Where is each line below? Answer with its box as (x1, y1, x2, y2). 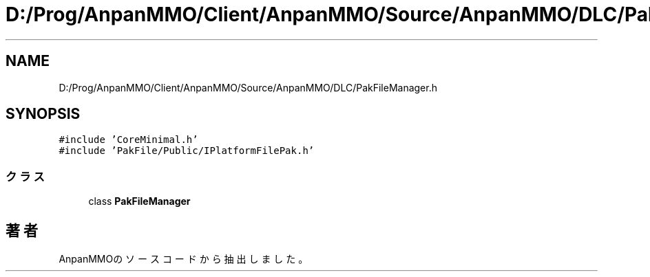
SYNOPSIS (6, 105, 81, 123)
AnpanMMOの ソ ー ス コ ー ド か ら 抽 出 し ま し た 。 (59, 253, 308, 265)
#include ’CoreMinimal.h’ (59, 134, 198, 146)
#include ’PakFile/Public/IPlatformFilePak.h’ (59, 145, 315, 157)
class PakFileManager (88, 195, 191, 208)
